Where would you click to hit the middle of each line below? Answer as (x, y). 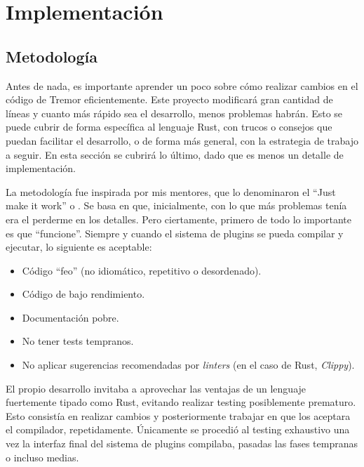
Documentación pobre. (70, 317)
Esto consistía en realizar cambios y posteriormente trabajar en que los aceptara (178, 415)
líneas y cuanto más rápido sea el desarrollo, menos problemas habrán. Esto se (174, 113)
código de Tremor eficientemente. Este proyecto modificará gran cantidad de (169, 99)
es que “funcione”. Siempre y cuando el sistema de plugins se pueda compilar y (175, 233)
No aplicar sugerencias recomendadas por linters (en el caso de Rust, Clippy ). (188, 365)
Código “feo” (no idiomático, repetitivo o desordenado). (142, 270)
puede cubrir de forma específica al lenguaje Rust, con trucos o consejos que (169, 127)
